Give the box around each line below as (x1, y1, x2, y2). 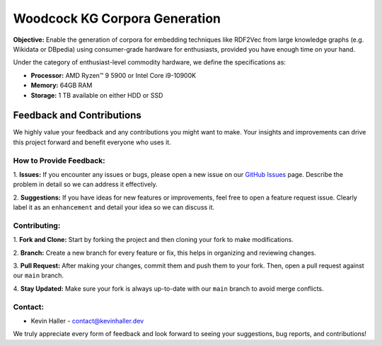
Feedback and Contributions (13, 110, 141, 122)
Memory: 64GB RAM (30, 81, 93, 90)
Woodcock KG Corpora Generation (13, 11, 221, 26)
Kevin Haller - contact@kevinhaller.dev (30, 316, 144, 325)
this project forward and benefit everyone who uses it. (13, 138, 171, 146)
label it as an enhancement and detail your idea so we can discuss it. (13, 203, 215, 212)
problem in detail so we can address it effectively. (13, 180, 158, 189)
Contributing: (13, 220, 61, 230)
